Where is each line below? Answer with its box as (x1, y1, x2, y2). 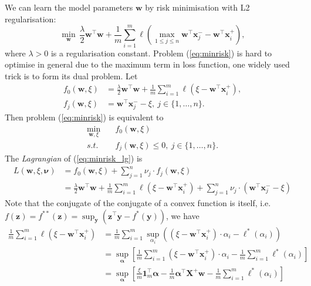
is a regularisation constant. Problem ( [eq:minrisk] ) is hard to (50, 46, 272, 59)
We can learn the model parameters (5, 1, 133, 13)
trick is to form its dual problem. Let (5, 69, 138, 82)
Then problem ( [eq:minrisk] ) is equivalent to (5, 110, 164, 123)
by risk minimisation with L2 (145, 1, 250, 13)
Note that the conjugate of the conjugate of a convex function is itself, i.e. (5, 196, 271, 208)
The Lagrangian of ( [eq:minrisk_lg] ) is (5, 152, 143, 164)
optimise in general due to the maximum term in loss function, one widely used (5, 58, 290, 70)
